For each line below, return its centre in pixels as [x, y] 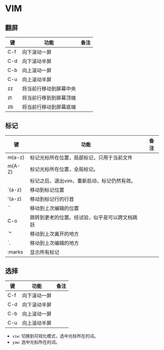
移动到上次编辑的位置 [54, 208]
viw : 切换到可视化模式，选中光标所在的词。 [55, 336]
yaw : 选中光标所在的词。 [36, 342]
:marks [15, 252]
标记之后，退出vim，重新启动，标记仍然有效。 [83, 181]
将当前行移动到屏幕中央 [49, 89]
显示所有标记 [45, 252]
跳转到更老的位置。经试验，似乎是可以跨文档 [81, 217]
